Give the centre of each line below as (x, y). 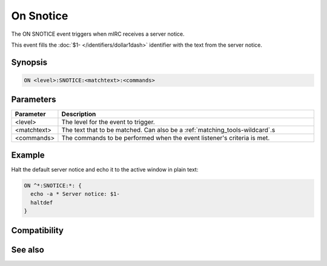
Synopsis (29, 62)
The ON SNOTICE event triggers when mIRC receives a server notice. (98, 34)
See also (28, 249)
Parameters (34, 100)
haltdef (42, 202)
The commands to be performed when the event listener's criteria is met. (166, 138)
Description (79, 114)
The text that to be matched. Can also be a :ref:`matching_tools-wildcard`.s (168, 130)
